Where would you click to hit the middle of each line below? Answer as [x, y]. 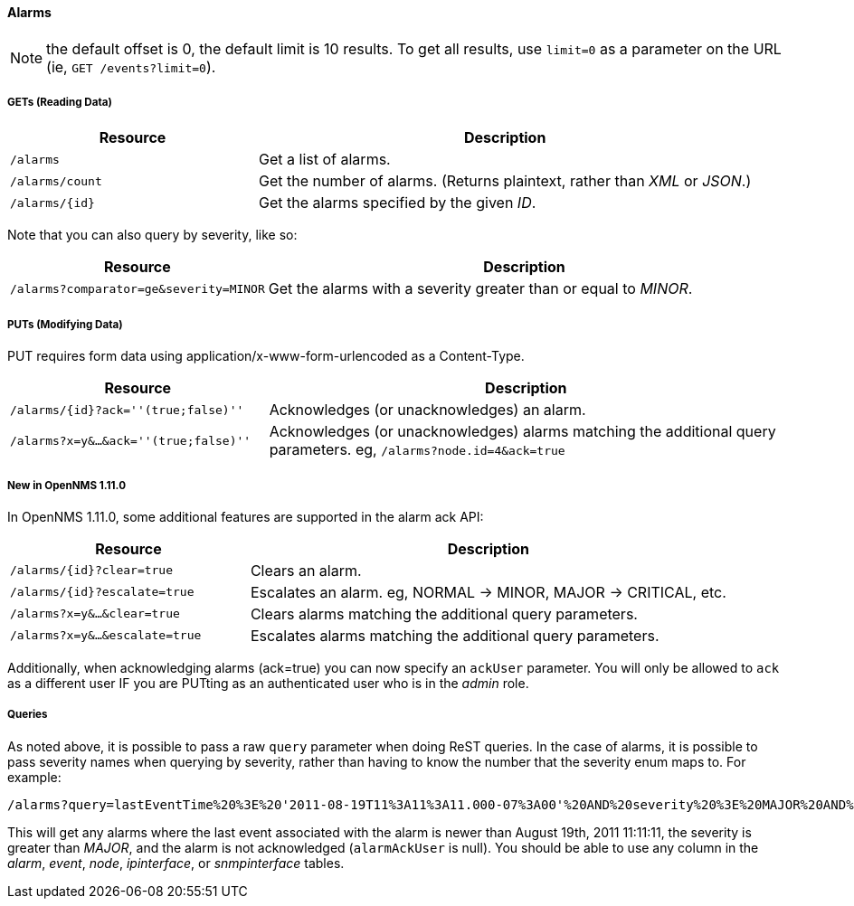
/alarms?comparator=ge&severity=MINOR [138, 288]
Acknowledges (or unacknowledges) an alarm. [427, 410]
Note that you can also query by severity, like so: [152, 235]
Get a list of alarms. [325, 160]
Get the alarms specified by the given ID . [398, 203]
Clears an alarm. [306, 570]
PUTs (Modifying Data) [65, 324]
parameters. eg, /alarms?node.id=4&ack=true [417, 450]
